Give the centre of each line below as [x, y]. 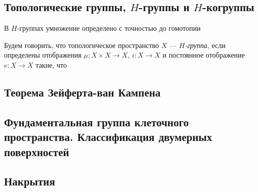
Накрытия [30, 181]
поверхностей [37, 151]
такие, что [51, 64]
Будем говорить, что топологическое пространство [82, 45]
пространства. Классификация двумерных [108, 137]
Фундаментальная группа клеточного [96, 122]
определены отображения [43, 55]
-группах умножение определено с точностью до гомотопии [109, 28]
